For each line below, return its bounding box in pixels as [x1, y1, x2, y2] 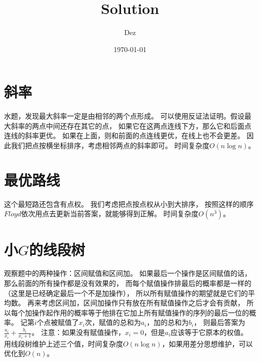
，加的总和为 [146, 317, 189, 327]
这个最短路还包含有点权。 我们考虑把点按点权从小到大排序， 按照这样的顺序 [4, 198, 254, 209]
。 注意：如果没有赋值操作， [31, 327, 125, 337]
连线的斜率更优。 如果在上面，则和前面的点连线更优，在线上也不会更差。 [4, 130, 244, 141]
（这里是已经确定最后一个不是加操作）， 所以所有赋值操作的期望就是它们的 [4, 287, 248, 298]
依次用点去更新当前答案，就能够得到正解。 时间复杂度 [21, 208, 198, 219]
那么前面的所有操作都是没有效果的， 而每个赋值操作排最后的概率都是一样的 [4, 278, 251, 288]
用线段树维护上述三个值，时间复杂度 [4, 338, 123, 348]
